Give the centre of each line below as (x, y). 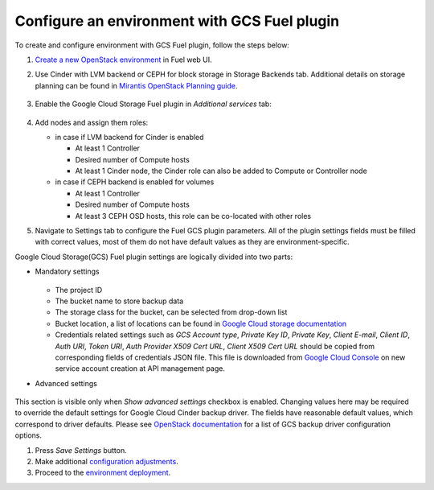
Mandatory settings (67, 272)
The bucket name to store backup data (119, 301)
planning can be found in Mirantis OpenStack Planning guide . (136, 85)
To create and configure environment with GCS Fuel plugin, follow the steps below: (152, 45)
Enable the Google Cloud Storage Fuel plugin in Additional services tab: (154, 104)
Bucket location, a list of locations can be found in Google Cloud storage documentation (201, 323)
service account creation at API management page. (140, 369)
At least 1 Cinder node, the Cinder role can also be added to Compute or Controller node (221, 171)
